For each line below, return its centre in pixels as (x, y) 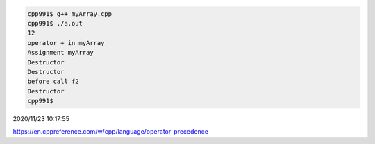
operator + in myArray (66, 43)
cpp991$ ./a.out (55, 23)
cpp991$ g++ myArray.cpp (70, 13)
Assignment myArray (60, 53)
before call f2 (53, 82)
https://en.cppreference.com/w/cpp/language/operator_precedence (110, 132)
